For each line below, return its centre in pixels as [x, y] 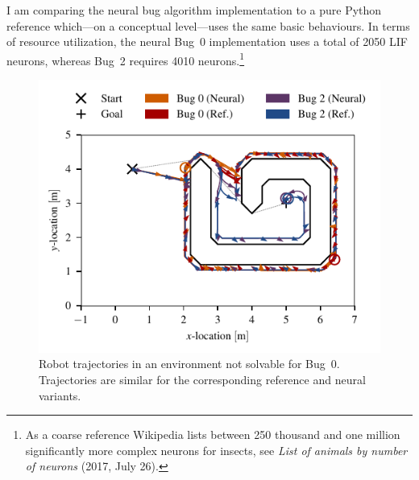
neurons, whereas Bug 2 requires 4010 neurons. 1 [126, 59]
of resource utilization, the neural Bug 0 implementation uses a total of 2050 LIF [207, 41]
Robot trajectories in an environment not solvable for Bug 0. [189, 364]
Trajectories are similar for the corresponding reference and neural [202, 380]
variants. [60, 395]
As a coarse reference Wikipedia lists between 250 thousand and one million [213, 434]
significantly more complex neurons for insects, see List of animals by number [216, 450]
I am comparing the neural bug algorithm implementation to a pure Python [194, 10]
